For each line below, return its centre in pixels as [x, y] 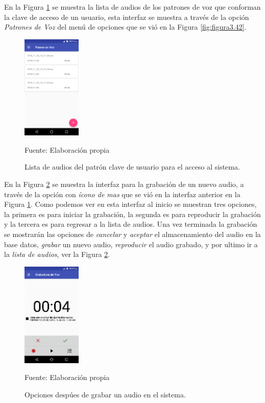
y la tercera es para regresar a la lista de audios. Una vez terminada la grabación [131, 224]
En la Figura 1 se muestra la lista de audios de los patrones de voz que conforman [132, 7]
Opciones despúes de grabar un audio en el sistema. [105, 394]
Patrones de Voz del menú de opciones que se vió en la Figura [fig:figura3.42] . [125, 27]
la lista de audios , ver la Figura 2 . [57, 254]
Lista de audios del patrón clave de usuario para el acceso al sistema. [132, 167]
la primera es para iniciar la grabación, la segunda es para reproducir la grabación [132, 214]
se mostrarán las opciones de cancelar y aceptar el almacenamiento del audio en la [132, 234]
